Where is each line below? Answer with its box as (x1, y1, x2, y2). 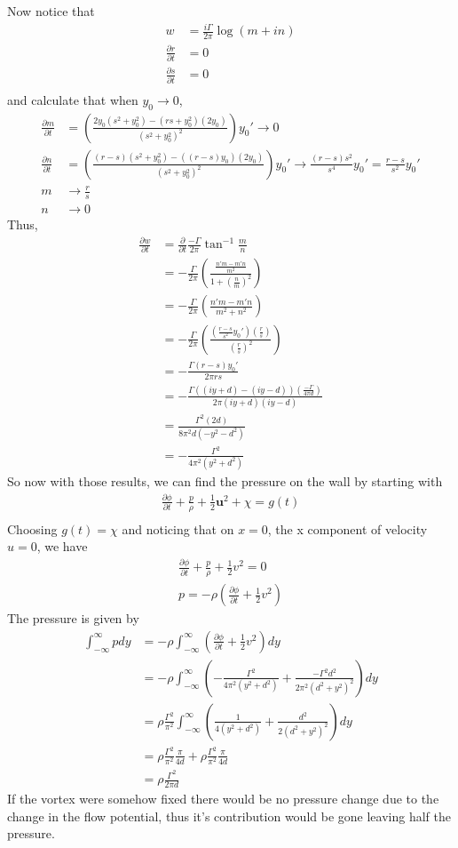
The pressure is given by (7, 609, 139, 628)
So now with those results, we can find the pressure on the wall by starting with (7, 472, 443, 491)
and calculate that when (7, 90, 138, 108)
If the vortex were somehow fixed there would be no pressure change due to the (7, 789, 439, 808)
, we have (36, 537, 88, 556)
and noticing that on (122, 519, 234, 538)
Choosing (7, 519, 58, 538)
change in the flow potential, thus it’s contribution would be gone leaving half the (7, 806, 451, 825)
